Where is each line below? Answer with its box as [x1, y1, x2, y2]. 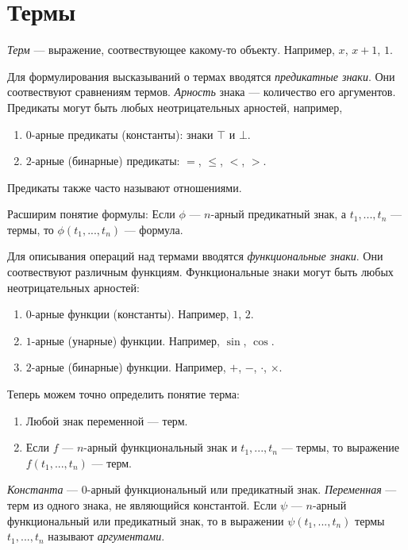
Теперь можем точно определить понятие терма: [7, 386, 240, 402]
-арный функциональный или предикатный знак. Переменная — [87, 481, 397, 498]
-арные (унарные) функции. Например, [31, 332, 220, 348]
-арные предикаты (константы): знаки [31, 125, 214, 142]
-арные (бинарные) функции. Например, [31, 359, 226, 375]
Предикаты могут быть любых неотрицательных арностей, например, [7, 98, 343, 115]
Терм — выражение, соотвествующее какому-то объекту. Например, [7, 41, 335, 58]
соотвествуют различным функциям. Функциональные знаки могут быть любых [7, 263, 394, 280]
